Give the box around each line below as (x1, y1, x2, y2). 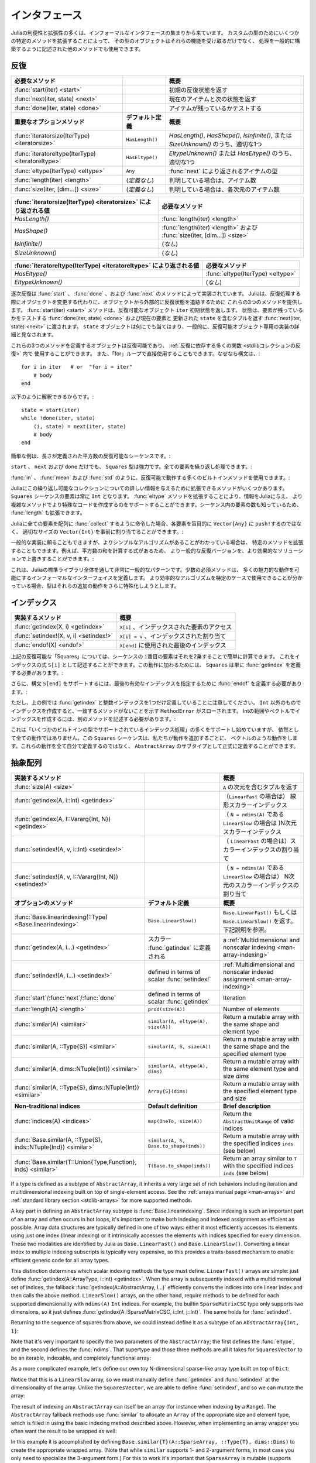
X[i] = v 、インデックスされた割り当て (119, 632, 226, 640)
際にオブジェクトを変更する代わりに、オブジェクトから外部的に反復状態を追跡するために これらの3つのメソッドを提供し (11, 298, 303, 305)
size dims (222, 1072, 249, 1080)
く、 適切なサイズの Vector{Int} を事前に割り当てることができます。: (11, 528, 184, 535)
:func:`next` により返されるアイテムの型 (169, 167, 278, 176)
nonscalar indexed (222, 968, 274, 976)
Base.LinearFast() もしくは (222, 908, 297, 916)
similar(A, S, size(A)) (147, 1043, 211, 1050)
